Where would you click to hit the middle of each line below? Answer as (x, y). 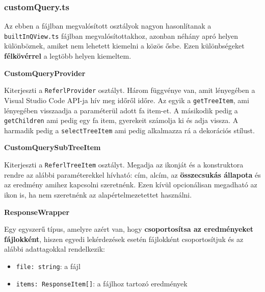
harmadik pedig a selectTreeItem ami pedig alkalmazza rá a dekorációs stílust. (129, 130)
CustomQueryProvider (45, 73)
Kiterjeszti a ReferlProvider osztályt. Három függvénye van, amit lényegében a (130, 90)
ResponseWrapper (37, 212)
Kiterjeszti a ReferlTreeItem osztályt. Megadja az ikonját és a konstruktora (124, 165)
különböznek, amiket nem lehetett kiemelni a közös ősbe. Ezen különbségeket (124, 46)
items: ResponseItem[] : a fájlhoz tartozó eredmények (102, 283)
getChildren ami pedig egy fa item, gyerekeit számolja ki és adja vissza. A (121, 120)
